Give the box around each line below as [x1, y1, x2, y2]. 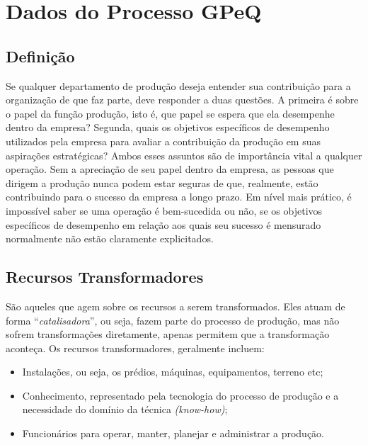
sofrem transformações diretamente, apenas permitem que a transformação [6, 327, 330, 342]
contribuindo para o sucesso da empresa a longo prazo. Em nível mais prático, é [6, 189, 352, 204]
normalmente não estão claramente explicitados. [6, 231, 214, 246]
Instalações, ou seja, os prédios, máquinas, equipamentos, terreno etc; [22, 364, 323, 379]
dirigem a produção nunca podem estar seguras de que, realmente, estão [6, 175, 318, 190]
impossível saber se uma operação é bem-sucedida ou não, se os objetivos [6, 203, 323, 218]
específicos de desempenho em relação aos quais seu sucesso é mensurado [6, 217, 321, 232]
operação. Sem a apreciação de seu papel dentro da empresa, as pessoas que [6, 162, 334, 176]
